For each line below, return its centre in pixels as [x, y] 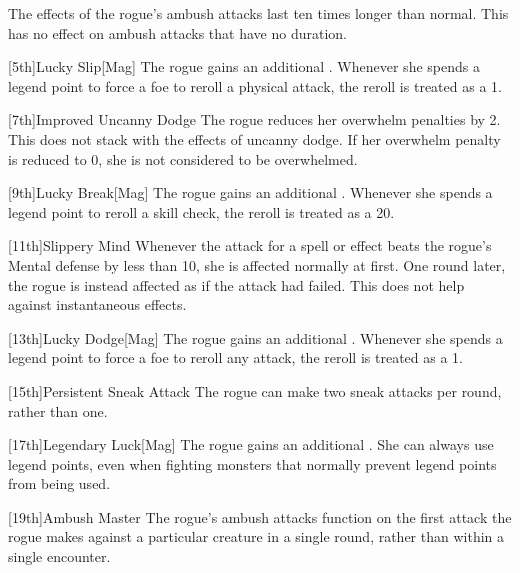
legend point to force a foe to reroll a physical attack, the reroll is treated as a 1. [255, 85]
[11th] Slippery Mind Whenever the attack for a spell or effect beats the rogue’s [250, 245]
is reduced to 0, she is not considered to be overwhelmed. [183, 158]
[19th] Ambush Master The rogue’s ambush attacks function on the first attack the [260, 516]
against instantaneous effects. [97, 304]
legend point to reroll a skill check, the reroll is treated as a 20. [201, 211]
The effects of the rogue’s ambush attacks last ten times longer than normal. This [258, 13]
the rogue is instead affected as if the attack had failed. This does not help [236, 284]
